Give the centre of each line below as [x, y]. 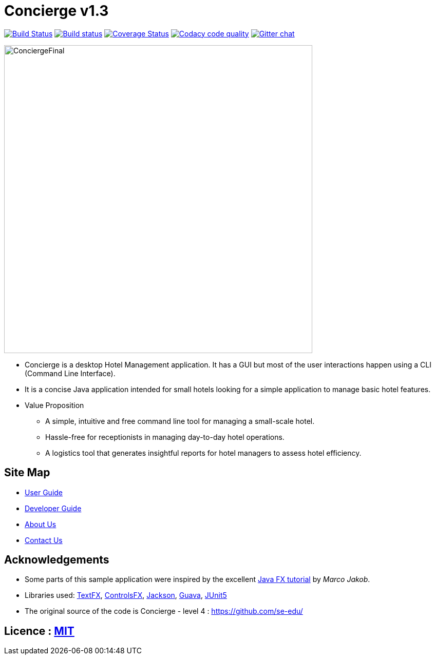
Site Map [27, 473]
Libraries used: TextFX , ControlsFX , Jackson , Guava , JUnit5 [126, 595]
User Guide [44, 492]
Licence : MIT [39, 631]
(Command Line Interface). [70, 373]
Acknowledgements [57, 560]
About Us [41, 524]
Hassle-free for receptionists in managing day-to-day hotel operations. [165, 437]
